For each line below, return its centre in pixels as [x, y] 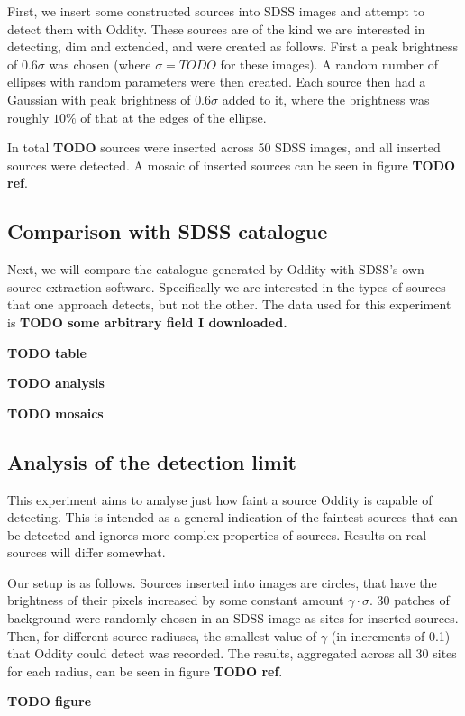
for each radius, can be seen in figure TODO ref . [145, 670]
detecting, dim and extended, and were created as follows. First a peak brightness [233, 46]
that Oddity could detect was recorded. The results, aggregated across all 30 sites [232, 653]
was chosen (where [100, 64]
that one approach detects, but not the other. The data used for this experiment [229, 304]
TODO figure [50, 701]
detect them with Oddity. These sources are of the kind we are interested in [216, 28]
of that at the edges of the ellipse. [173, 117]
